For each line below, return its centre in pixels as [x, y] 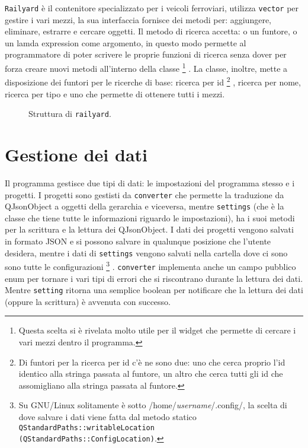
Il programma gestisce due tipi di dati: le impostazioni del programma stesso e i [150, 182]
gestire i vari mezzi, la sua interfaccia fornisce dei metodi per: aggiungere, [138, 19]
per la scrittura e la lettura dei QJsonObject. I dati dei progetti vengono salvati [149, 229]
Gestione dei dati [76, 154]
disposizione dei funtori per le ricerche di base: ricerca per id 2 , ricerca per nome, [153, 81]
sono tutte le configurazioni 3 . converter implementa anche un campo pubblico [150, 266]
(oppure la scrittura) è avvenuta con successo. [88, 301]
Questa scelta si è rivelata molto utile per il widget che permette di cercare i [157, 330]
